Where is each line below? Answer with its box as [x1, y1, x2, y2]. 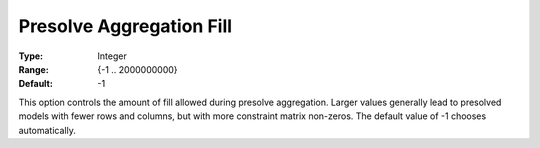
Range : [18, 63, 49, 75]
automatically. [18, 124, 77, 136]
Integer [97, 50, 127, 62]
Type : [18, 50, 44, 62]
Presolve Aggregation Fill [18, 15, 233, 37]
